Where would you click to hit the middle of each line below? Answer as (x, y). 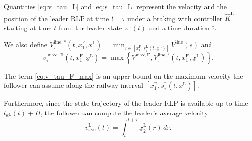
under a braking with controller (175, 18)
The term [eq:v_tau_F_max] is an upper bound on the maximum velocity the (124, 75)
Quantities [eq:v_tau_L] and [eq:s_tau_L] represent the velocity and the (116, 6)
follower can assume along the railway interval (74, 85)
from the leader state (90, 27)
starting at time (28, 27)
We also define (26, 44)
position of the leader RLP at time (57, 18)
